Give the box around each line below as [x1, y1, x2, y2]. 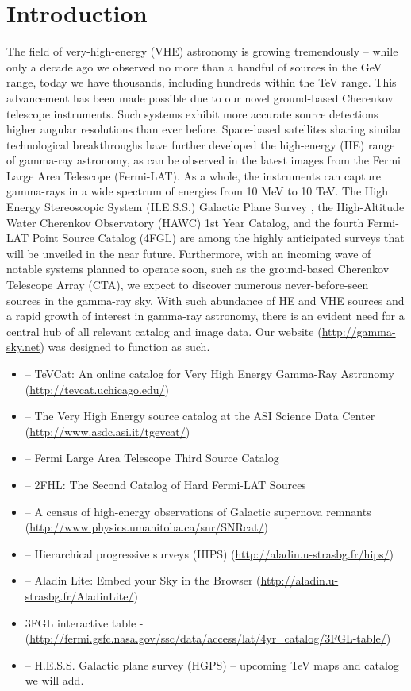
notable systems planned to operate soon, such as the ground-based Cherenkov [6, 261, 390, 277]
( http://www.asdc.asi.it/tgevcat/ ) [25, 423, 190, 439]
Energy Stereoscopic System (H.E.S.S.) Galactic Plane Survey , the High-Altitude [6, 199, 405, 215]
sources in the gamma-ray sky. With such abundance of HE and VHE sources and [6, 291, 405, 308]
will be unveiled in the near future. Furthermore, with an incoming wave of [6, 245, 371, 261]
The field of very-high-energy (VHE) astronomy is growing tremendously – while [6, 43, 398, 60]
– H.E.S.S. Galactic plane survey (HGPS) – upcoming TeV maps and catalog [25, 656, 399, 673]
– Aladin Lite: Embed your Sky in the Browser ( [25, 572, 261, 589]
